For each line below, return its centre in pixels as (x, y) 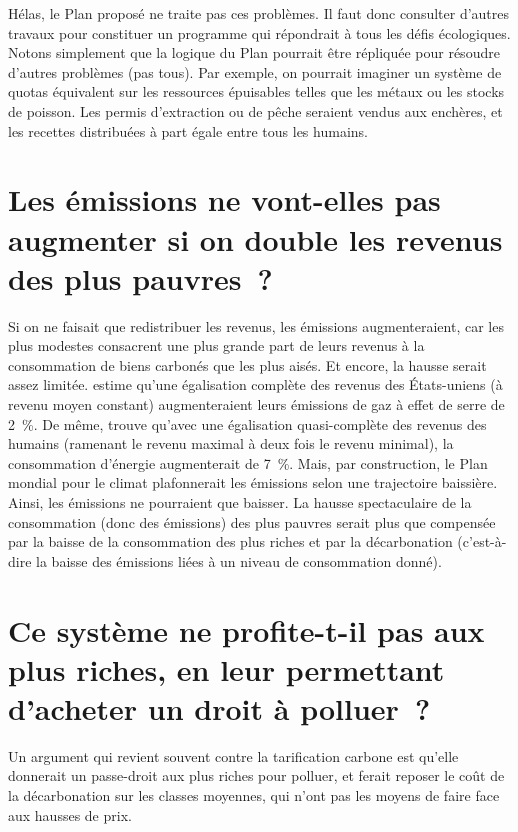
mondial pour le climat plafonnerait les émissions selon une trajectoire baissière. (253, 482)
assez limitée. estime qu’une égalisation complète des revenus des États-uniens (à (255, 384)
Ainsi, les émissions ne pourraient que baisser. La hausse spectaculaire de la (240, 502)
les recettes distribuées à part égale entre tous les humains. (188, 130)
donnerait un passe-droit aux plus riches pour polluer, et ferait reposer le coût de (256, 775)
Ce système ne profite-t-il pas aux (246, 629)
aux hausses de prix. (70, 814)
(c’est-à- (482, 541)
